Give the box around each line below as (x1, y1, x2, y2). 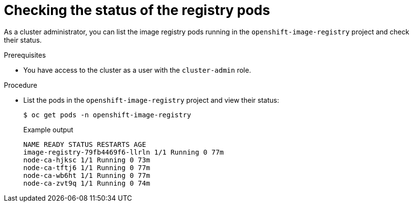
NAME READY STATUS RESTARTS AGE (23, 140, 146, 148)
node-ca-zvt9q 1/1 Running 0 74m (23, 179, 150, 187)
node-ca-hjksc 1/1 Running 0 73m (23, 156, 150, 164)
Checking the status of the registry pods (4, 2, 270, 18)
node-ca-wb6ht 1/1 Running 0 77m (23, 171, 150, 179)
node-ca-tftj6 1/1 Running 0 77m (23, 163, 150, 172)
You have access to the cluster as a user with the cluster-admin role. (23, 65, 251, 74)
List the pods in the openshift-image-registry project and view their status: (23, 95, 279, 104)
